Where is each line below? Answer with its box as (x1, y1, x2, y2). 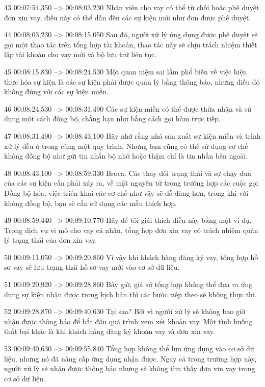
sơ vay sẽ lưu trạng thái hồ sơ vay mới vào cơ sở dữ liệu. (4, 262, 180, 272)
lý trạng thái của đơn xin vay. (4, 235, 97, 245)
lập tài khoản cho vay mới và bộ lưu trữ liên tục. (4, 49, 157, 60)
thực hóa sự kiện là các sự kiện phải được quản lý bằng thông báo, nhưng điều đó (4, 76, 260, 87)
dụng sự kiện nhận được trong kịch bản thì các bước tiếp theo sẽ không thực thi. (4, 289, 257, 299)
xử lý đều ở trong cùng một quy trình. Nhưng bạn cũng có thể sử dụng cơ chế (4, 140, 248, 151)
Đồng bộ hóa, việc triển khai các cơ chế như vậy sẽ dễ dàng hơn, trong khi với (4, 187, 249, 198)
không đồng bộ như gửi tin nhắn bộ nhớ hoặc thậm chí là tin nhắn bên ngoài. (4, 150, 248, 161)
